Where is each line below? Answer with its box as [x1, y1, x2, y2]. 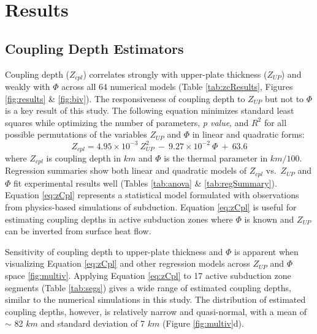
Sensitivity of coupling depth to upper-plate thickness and [5, 245, 223, 258]
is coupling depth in [46, 151, 121, 164]
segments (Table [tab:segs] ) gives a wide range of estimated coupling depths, [5, 281, 291, 294]
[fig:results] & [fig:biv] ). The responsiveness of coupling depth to [5, 92, 245, 105]
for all [264, 116, 287, 128]
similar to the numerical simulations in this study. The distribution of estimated [5, 293, 306, 306]
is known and [244, 212, 294, 225]
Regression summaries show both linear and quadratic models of [5, 164, 246, 177]
